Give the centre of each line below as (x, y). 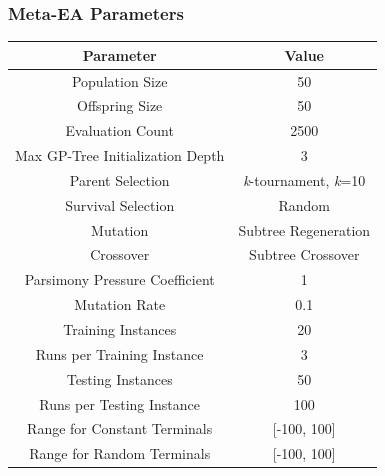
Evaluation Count (119, 130)
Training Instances (120, 329)
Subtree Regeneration (304, 229)
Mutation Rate (120, 304)
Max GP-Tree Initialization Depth (120, 155)
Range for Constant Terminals (120, 428)
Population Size (119, 80)
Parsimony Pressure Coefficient (119, 279)
